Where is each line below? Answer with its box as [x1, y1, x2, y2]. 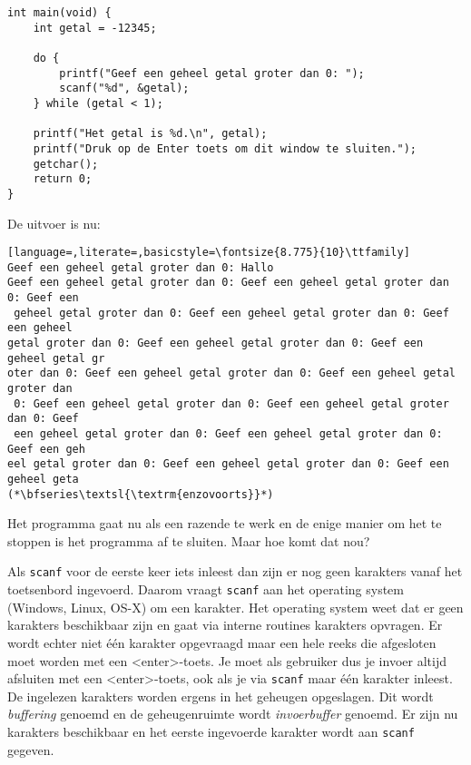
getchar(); [33, 157, 99, 171]
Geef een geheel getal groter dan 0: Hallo [7, 260, 274, 274]
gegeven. [7, 740, 54, 759]
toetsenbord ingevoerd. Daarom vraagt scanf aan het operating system [7, 580, 404, 599]
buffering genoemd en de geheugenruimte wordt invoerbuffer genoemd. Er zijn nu [7, 704, 458, 723]
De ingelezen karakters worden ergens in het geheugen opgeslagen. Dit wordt [7, 686, 434, 705]
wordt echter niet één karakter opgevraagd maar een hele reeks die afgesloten [7, 633, 437, 652]
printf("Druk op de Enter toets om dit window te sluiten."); [33, 142, 417, 155]
